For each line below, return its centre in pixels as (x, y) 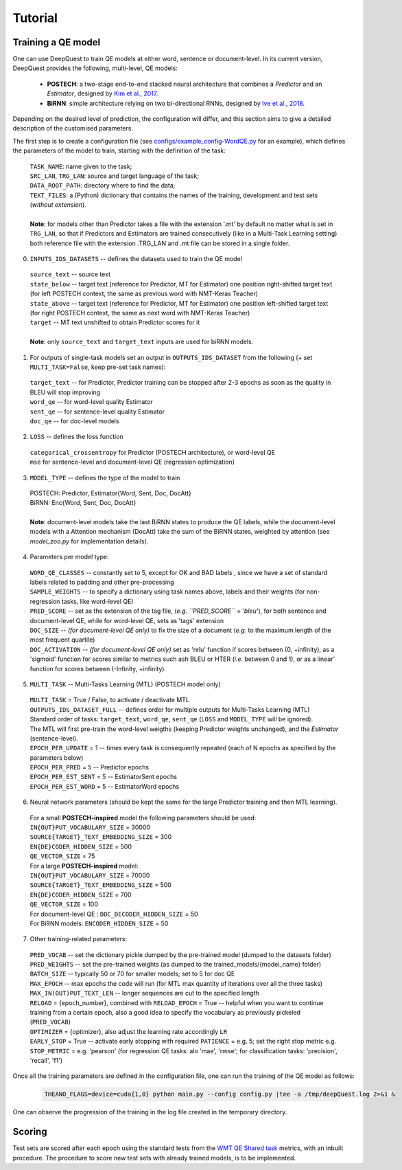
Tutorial (35, 18)
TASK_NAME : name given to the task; (81, 166)
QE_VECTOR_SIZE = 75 (62, 856)
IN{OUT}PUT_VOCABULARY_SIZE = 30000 (90, 827)
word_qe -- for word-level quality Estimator (92, 402)
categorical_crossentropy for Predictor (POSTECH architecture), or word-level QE (153, 452)
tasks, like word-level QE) (97, 601)
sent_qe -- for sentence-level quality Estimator (97, 412)
